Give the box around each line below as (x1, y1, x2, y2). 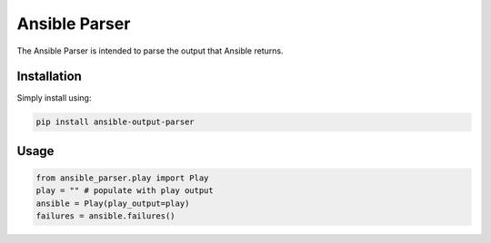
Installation (16, 69, 82, 84)
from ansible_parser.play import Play (35, 173, 209, 183)
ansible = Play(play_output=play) (35, 198, 190, 209)
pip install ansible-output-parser (35, 117, 195, 127)
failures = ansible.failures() (35, 211, 176, 221)
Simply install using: (16, 92, 92, 103)
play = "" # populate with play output (35, 186, 214, 196)
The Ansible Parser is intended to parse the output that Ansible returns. (16, 45, 284, 56)
